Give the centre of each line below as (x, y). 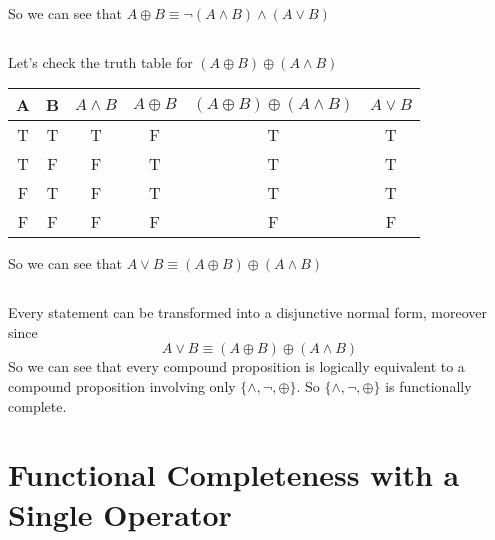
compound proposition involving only (122, 385)
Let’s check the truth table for (100, 61)
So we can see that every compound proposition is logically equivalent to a (236, 366)
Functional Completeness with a (234, 474)
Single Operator (120, 513)
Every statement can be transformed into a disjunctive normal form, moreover (248, 312)
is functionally (428, 385)
